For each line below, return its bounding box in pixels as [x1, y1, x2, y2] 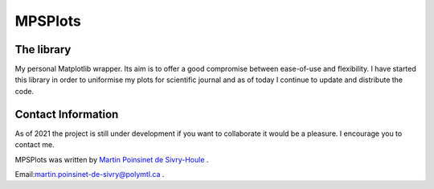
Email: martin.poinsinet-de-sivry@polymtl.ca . [14, 169, 165, 179]
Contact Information [14, 107, 119, 121]
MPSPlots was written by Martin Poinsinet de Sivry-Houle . [14, 154, 209, 164]
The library [14, 43, 72, 56]
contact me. [14, 140, 55, 150]
